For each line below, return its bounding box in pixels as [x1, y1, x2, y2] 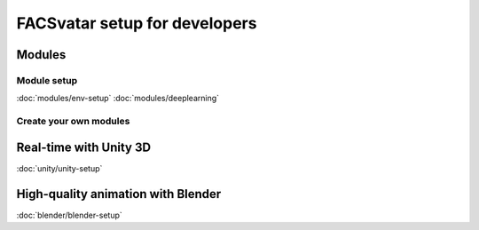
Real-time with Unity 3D [16, 139, 151, 155]
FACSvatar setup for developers [16, 13, 257, 33]
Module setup [16, 74, 78, 86]
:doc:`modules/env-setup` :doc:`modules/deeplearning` [16, 93, 220, 104]
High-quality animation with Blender [16, 186, 222, 202]
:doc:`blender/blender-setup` [16, 210, 123, 220]
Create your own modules [16, 115, 130, 128]
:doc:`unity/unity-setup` [16, 163, 103, 173]
